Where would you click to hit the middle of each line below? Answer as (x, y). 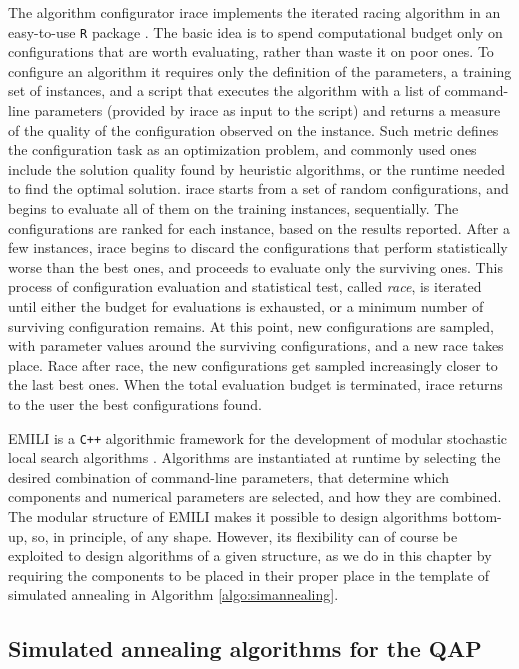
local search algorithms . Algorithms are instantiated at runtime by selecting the (254, 457)
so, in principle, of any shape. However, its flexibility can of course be (245, 535)
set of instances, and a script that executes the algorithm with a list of (224, 90)
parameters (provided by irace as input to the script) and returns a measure (267, 110)
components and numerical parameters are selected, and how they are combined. (255, 496)
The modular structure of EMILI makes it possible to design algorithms (228, 515)
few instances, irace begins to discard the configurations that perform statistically (258, 247)
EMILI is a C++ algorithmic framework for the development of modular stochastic (258, 437)
